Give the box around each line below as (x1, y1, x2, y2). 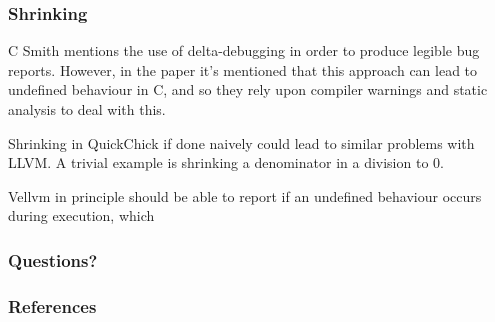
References (8, 293, 97, 318)
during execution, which (8, 205, 155, 226)
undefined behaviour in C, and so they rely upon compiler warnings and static (8, 79, 488, 100)
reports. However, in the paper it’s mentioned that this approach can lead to (8, 59, 478, 80)
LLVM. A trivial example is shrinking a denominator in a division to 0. (8, 152, 444, 173)
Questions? (8, 247, 98, 272)
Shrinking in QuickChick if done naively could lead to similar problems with (8, 132, 475, 153)
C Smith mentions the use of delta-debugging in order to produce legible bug (8, 40, 480, 61)
